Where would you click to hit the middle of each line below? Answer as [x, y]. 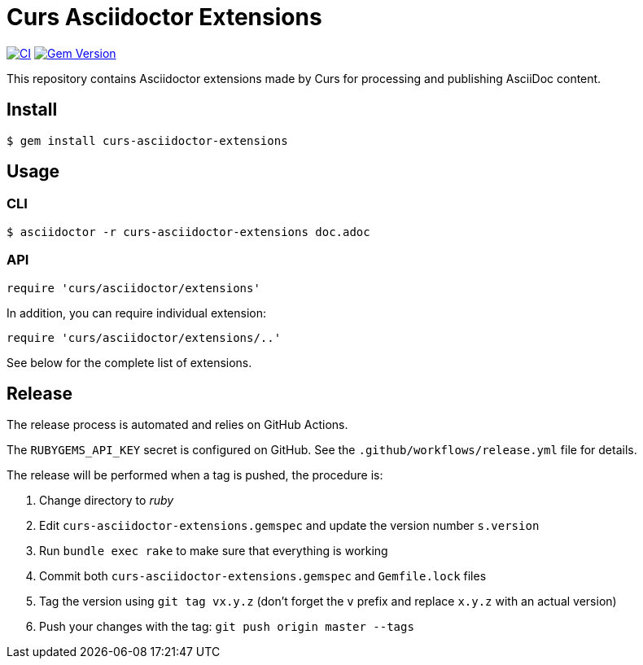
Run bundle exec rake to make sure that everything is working [214, 551]
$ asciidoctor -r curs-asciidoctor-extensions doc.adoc [188, 232]
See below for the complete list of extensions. [129, 362]
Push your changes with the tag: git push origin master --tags [227, 627]
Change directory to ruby [107, 501]
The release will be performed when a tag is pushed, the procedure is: [195, 475]
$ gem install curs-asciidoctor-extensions [147, 140]
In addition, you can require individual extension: [137, 313]
